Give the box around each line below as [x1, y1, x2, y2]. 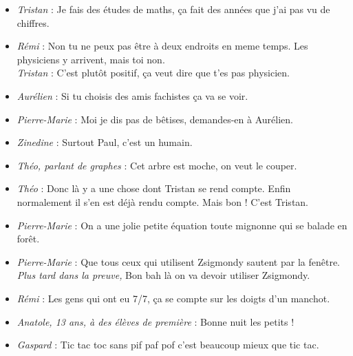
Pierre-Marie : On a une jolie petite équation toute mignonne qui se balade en [17, 218, 347, 232]
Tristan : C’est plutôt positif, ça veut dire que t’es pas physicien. [17, 65, 290, 80]
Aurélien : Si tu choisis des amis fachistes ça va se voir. [17, 88, 248, 103]
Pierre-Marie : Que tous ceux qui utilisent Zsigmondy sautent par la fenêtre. [17, 254, 341, 269]
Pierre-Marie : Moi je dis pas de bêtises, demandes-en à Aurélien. [17, 112, 293, 126]
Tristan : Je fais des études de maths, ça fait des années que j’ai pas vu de [17, 2, 330, 16]
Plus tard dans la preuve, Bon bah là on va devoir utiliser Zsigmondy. [17, 268, 310, 282]
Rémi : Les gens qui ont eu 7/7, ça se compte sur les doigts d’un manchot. [17, 291, 330, 305]
